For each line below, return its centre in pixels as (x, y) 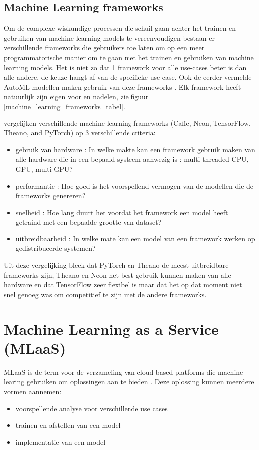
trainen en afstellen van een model (68, 425)
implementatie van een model (61, 441)
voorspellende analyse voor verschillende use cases (92, 408)
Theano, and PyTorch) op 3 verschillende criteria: (80, 133)
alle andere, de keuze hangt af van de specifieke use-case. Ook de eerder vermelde (128, 77)
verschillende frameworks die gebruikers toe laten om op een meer (104, 48)
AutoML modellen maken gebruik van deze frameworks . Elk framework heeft (123, 86)
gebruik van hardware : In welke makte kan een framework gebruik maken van (135, 149)
